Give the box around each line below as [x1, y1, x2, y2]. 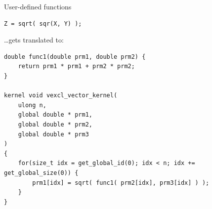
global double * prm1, [18, 111, 92, 119]
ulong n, [18, 101, 46, 109]
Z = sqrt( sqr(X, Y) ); [4, 20, 82, 27]
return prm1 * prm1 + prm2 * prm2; [18, 63, 135, 70]
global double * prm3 [18, 130, 89, 138]
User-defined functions [4, 1, 72, 11]
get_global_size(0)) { [4, 169, 79, 176]
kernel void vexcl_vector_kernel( [4, 92, 118, 99]
